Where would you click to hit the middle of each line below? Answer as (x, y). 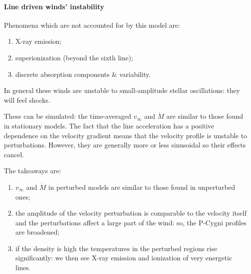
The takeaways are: (33, 171)
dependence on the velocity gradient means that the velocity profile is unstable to (125, 135)
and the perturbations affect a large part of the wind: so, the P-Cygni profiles (131, 222)
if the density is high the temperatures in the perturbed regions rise (116, 248)
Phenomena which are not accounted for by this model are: (92, 25)
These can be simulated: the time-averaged (68, 116)
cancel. (14, 154)
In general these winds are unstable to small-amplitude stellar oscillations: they (122, 90)
